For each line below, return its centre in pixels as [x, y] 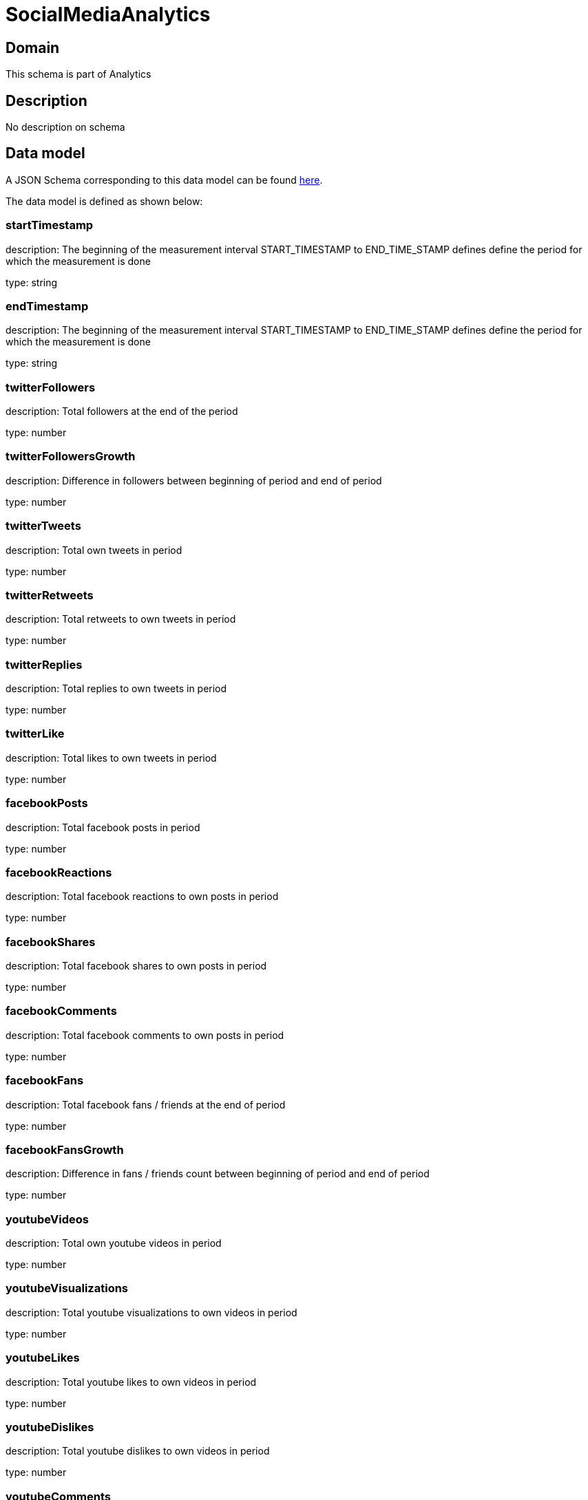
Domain [33, 47]
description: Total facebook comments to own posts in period [145, 1035]
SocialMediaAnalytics [108, 14]
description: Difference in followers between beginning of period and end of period [194, 480]
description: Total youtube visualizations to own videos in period [151, 1312]
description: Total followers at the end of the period [122, 411]
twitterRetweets [50, 595]
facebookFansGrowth [65, 1149]
